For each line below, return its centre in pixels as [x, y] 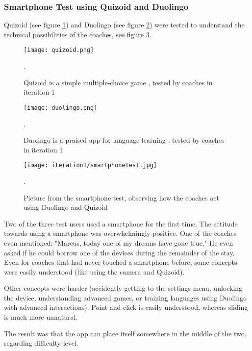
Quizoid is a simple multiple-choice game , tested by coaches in [118, 82]
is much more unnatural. [41, 317]
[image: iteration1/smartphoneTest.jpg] [90, 165]
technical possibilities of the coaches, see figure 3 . [78, 34]
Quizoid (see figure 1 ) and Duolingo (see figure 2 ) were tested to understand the [124, 25]
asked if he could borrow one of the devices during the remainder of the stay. [119, 252]
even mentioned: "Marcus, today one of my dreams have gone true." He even [119, 242]
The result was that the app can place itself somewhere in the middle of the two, [125, 333]
